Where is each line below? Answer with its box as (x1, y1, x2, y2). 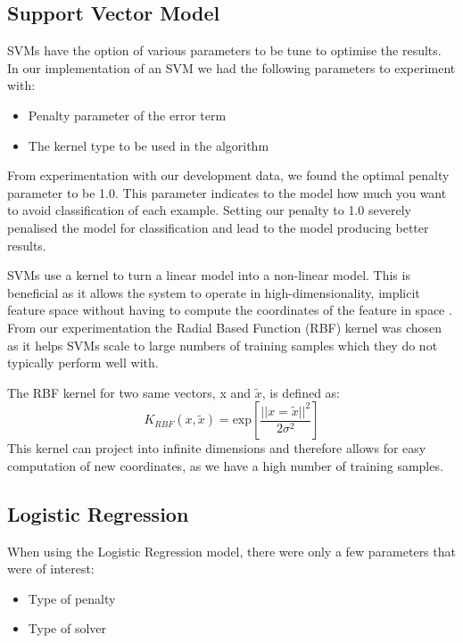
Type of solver (28, 619, 107, 638)
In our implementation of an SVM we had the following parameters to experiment (7, 58, 456, 77)
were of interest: (7, 559, 95, 578)
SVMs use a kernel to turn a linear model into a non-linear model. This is (7, 266, 410, 284)
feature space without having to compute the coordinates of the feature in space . (7, 301, 452, 319)
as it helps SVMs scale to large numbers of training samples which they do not (7, 335, 438, 354)
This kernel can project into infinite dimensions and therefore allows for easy (7, 439, 426, 458)
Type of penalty (28, 589, 116, 607)
